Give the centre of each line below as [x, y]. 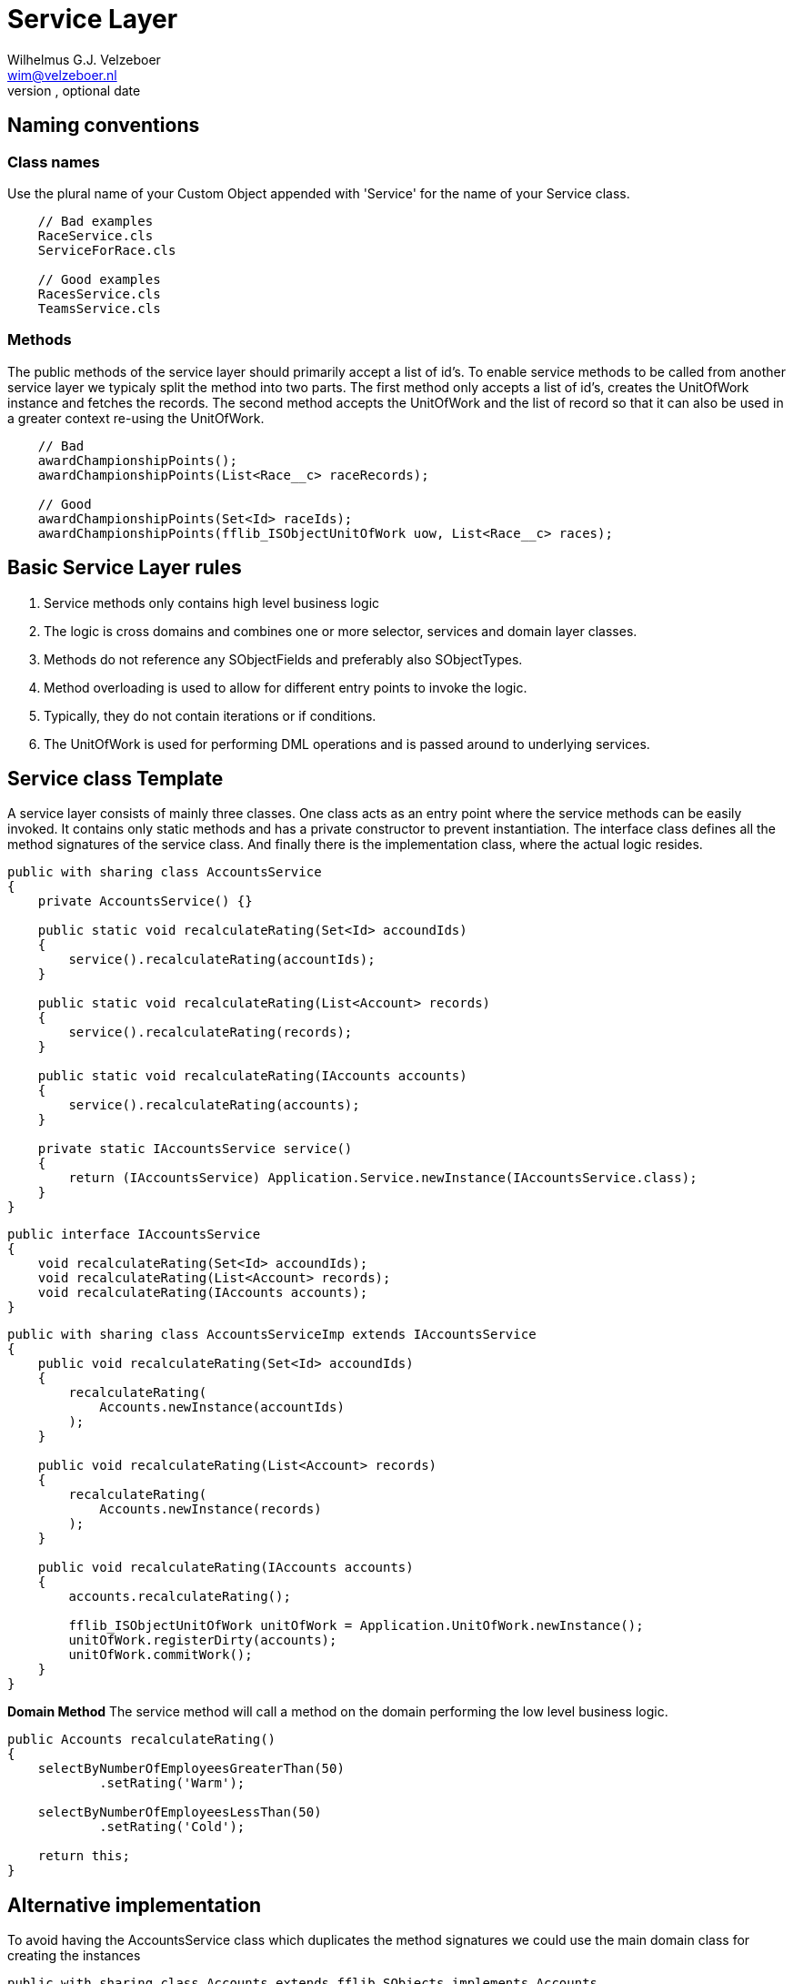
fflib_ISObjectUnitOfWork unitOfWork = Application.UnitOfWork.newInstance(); [356, 1626]
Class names [54, 162]
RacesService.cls [99, 294]
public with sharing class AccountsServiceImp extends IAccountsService [272, 1335]
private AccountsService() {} [145, 901]
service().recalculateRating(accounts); [214, 1105]
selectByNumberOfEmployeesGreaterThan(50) [191, 1769]
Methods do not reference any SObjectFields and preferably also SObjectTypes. [283, 659]
